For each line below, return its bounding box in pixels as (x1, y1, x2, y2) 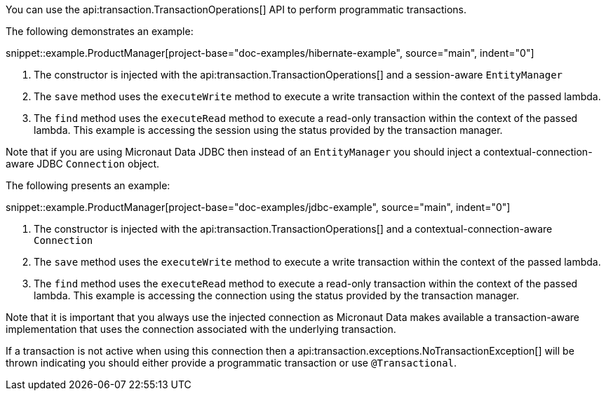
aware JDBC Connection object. (6, 158, 160, 170)
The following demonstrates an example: (6, 25, 194, 37)
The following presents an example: (6, 179, 170, 191)
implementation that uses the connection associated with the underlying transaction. (6, 323, 396, 335)
